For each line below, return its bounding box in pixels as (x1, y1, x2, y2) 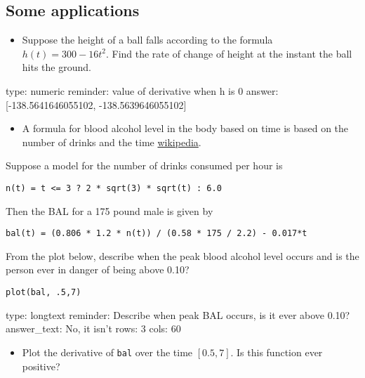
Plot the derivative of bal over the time (22, 344, 193, 359)
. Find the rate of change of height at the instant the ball (105, 46, 352, 60)
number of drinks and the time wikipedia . (22, 134, 201, 149)
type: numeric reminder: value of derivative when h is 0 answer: (6, 83, 279, 98)
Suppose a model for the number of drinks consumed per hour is (6, 158, 283, 173)
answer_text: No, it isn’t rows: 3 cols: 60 (6, 321, 181, 336)
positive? (22, 358, 60, 373)
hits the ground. (22, 60, 91, 74)
